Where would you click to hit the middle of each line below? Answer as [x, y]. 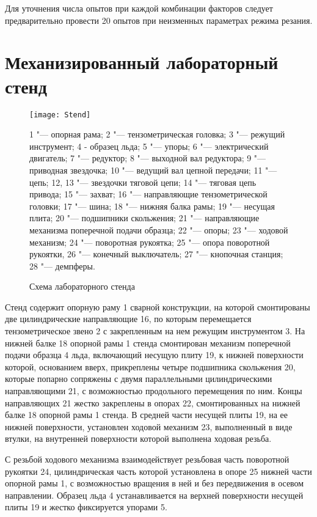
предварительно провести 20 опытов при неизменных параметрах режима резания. [159, 20]
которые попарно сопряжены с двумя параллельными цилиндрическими [139, 379]
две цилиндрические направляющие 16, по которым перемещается [128, 319]
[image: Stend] [60, 115]
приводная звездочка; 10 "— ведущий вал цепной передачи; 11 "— [153, 170]
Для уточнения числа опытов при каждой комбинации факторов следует [139, 8]
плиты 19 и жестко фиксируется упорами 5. [86, 507]
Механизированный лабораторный [142, 62]
